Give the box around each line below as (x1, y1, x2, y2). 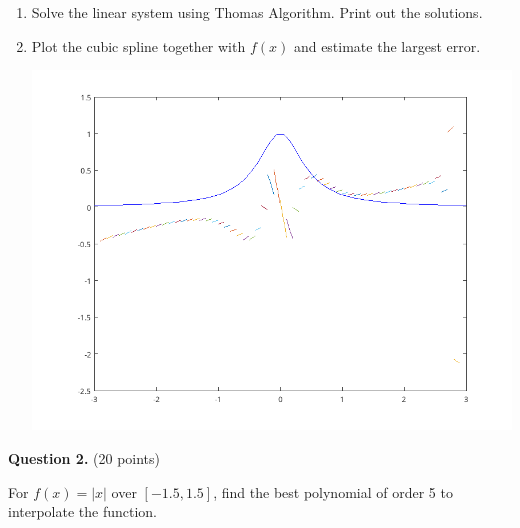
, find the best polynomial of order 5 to (213, 481, 453, 502)
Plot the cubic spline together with (31, 35, 246, 56)
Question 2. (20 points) (8, 447, 161, 468)
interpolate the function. (8, 501, 158, 522)
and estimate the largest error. (293, 35, 481, 56)
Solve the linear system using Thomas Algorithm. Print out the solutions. (31, 2, 483, 22)
